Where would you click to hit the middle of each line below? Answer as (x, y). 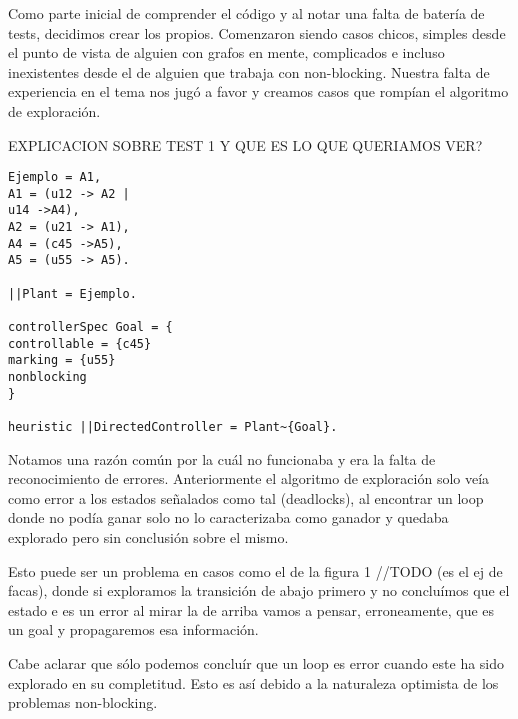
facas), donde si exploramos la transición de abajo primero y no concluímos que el (259, 590)
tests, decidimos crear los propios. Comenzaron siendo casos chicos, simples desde (257, 32)
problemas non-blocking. (83, 702)
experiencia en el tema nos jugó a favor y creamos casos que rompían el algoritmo (258, 91)
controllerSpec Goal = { (90, 327)
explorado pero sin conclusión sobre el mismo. (148, 537)
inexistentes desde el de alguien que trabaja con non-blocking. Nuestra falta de (249, 71)
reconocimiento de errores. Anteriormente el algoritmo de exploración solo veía (249, 478)
